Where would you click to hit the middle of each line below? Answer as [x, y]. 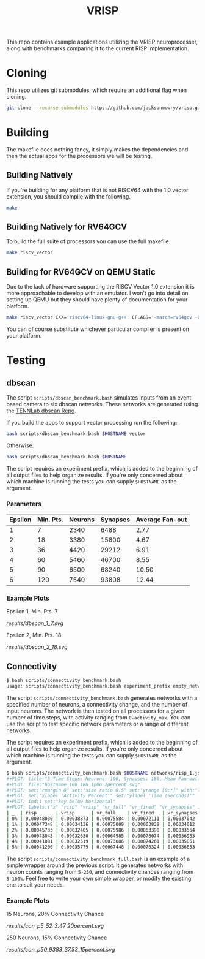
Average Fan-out [161, 520]
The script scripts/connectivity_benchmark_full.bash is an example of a [98, 859]
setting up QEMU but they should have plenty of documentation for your [97, 300]
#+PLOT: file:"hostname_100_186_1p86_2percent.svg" [73, 784]
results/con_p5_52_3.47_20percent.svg [55, 926]
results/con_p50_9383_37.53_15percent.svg [61, 950]
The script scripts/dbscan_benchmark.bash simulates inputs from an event [99, 398]
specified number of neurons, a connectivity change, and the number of [97, 704]
